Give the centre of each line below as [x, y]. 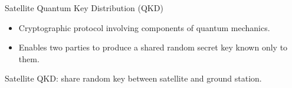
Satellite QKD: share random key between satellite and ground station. [133, 78]
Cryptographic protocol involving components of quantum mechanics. [144, 27]
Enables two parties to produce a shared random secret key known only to [153, 47]
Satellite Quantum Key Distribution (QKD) [84, 8]
